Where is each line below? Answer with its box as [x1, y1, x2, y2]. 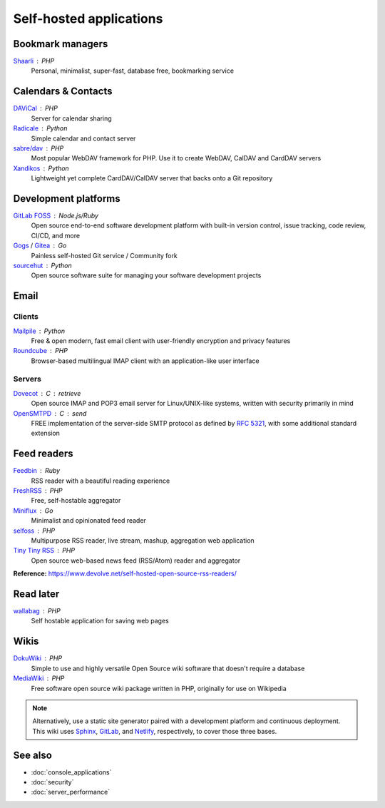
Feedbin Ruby [13, 466, 61, 475]
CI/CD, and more [31, 231, 81, 240]
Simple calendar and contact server [31, 134, 136, 143]
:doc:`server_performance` [31, 788, 111, 797]
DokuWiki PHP [13, 654, 63, 663]
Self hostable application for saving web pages [31, 617, 169, 625]
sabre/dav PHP [13, 143, 64, 153]
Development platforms [13, 193, 120, 205]
